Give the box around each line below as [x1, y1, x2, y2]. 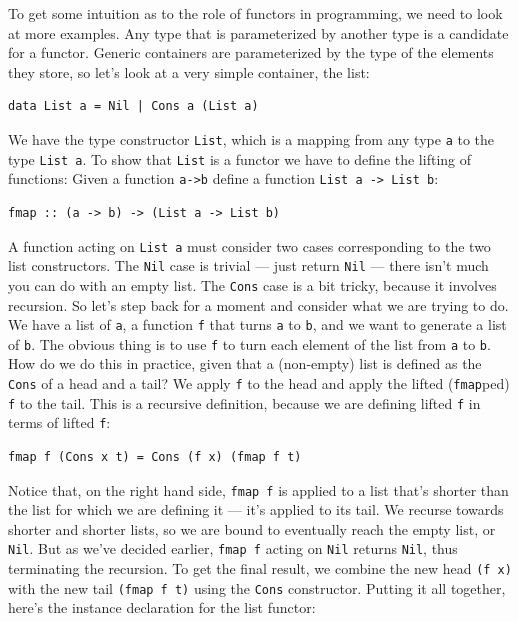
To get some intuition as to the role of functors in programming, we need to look [8, 3, 503, 23]
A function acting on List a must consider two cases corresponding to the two [8, 235, 491, 256]
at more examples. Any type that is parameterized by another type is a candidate [8, 22, 509, 43]
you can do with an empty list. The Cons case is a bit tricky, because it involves [8, 274, 497, 295]
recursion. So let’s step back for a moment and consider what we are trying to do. [8, 294, 509, 315]
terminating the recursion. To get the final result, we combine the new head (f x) [8, 558, 512, 579]
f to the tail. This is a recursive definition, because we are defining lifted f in [8, 392, 481, 413]
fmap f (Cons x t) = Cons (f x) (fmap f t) [8, 449, 302, 464]
